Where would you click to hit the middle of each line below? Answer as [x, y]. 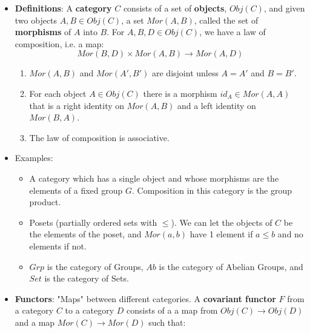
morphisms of [43, 32]
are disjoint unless [185, 73]
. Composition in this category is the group [212, 190]
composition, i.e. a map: [59, 43]
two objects [36, 20]
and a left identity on [216, 105]
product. [45, 202]
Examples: [34, 158]
